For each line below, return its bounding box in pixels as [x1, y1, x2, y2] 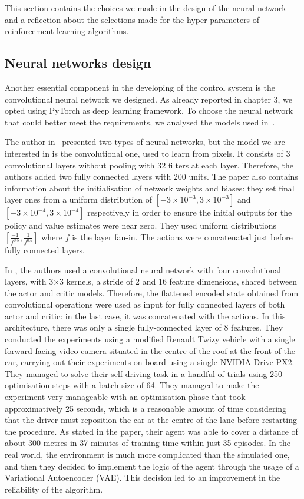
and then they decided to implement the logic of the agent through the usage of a [5, 460, 299, 472]
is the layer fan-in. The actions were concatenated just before [72, 230, 293, 243]
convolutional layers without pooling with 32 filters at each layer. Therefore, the [5, 158, 293, 171]
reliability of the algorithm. [5, 483, 103, 495]
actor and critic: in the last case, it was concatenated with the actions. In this [5, 309, 286, 322]
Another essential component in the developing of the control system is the [5, 81, 275, 93]
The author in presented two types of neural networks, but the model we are [5, 136, 285, 148]
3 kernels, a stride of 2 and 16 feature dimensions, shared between [60, 275, 298, 287]
